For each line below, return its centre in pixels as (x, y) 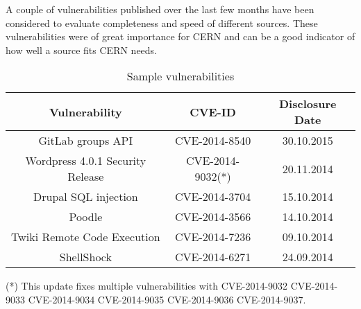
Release (86, 177)
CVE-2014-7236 (213, 237)
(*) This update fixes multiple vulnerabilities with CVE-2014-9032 (147, 286)
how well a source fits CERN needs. (82, 50)
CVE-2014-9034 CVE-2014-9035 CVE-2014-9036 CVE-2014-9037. (167, 299)
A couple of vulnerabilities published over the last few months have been (160, 9)
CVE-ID (213, 112)
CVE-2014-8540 (213, 141)
